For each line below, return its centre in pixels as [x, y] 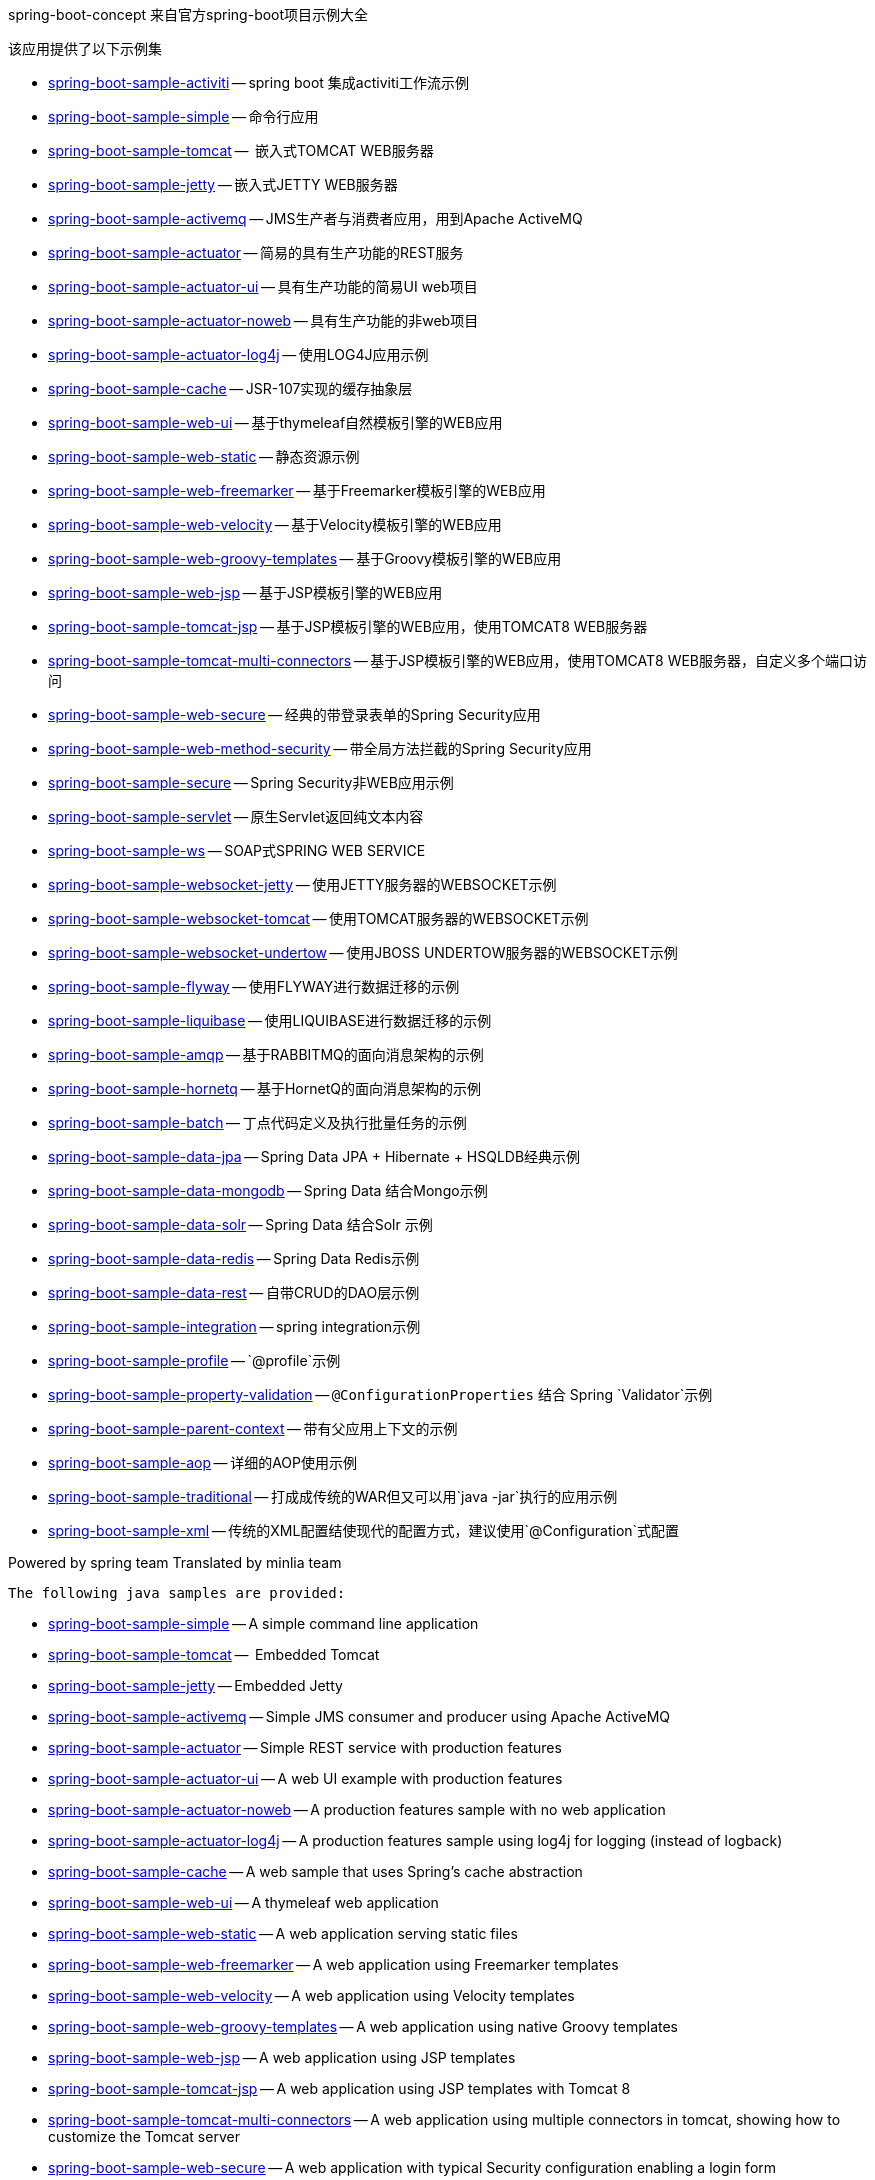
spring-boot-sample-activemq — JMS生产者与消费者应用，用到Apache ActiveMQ [315, 218]
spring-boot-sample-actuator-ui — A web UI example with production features [305, 1778]
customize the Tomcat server [144, 2136]
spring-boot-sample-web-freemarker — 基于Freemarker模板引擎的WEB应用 [297, 490]
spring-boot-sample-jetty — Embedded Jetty [195, 1685]
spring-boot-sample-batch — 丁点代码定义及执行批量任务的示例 [257, 1122]
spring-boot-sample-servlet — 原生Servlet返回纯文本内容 [236, 816]
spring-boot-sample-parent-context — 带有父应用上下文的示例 [253, 1428]
